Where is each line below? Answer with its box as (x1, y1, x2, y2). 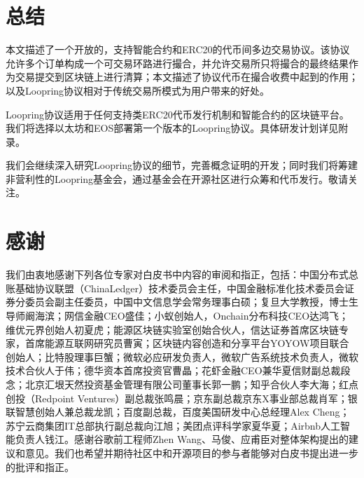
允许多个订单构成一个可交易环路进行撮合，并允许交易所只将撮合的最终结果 (6, 55, 349, 70)
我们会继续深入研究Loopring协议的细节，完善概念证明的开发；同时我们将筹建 (6, 158, 358, 172)
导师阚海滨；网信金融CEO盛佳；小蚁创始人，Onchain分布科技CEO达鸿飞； (6, 308, 349, 322)
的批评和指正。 (6, 459, 74, 474)
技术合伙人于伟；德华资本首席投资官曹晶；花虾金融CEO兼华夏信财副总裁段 (6, 363, 351, 378)
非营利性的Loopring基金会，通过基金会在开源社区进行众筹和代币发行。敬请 (6, 171, 349, 186)
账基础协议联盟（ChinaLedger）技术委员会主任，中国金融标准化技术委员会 (6, 280, 345, 295)
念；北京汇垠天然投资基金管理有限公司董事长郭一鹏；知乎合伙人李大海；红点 (6, 376, 358, 391)
